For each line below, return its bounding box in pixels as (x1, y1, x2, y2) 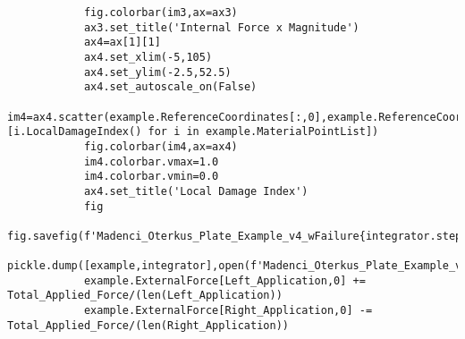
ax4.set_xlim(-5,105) (83, 50, 213, 64)
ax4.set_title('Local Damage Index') (83, 184, 309, 198)
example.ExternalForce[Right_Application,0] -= (83, 304, 373, 318)
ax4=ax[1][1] (83, 36, 161, 49)
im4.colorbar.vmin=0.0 (83, 170, 219, 183)
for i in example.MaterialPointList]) (148, 125, 379, 139)
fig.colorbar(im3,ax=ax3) (83, 6, 238, 19)
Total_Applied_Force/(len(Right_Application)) (7, 318, 289, 332)
